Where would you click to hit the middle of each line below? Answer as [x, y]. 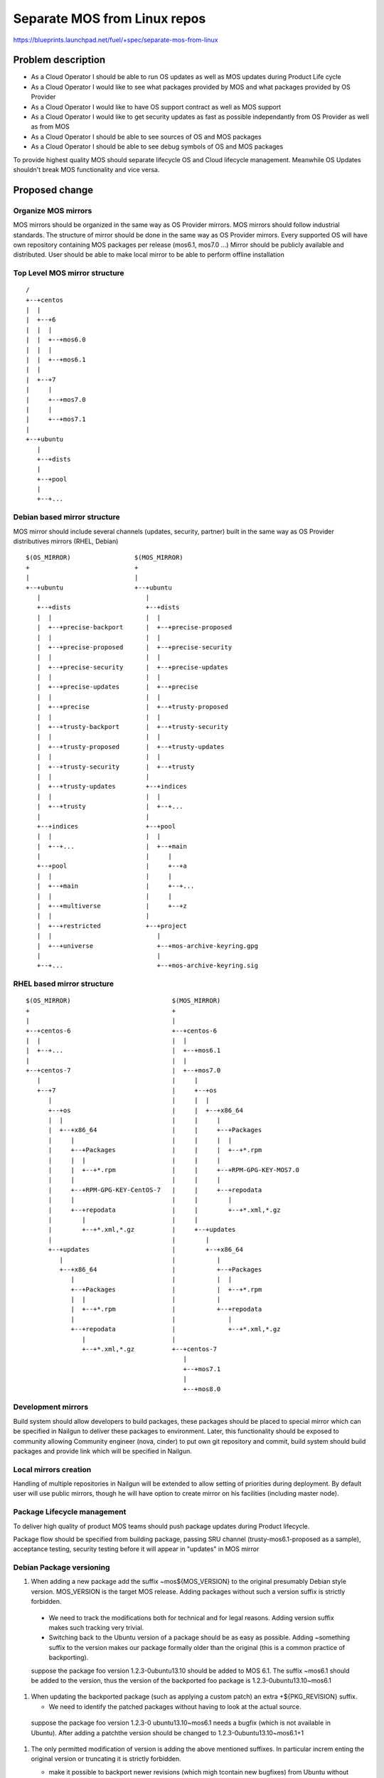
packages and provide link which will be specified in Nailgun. [102, 1451]
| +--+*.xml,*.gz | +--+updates [142, 1230]
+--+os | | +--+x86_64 [145, 1110]
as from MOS [50, 127]
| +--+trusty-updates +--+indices [112, 787]
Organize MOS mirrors [53, 211]
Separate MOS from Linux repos [110, 18]
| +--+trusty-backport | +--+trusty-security [133, 727]
